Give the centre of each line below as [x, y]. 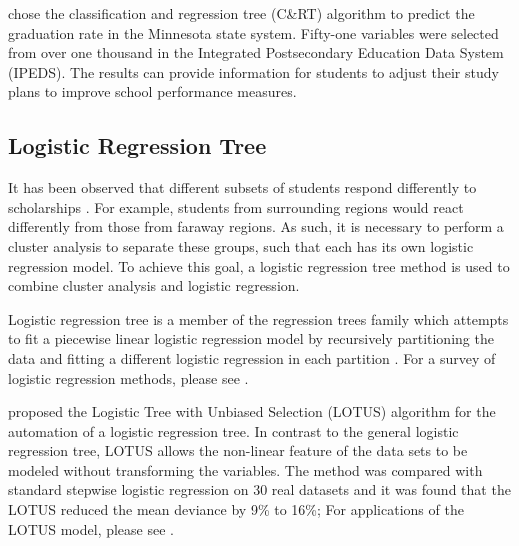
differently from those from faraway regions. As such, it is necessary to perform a [256, 226]
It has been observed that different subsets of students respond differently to [242, 187]
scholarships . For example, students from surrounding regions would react [236, 206]
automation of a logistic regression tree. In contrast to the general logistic [233, 430]
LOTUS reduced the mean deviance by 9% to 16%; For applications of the [236, 509]
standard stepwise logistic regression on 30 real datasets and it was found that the [259, 489]
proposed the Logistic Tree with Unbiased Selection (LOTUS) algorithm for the [252, 411]
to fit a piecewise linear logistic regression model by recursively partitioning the [251, 338]
